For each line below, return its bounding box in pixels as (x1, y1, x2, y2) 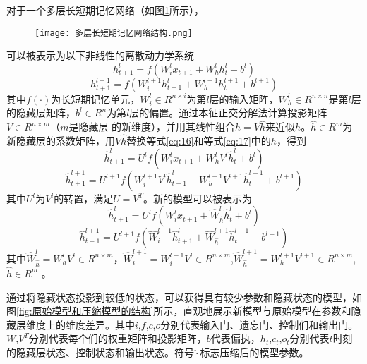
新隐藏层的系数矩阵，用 (6, 133, 115, 148)
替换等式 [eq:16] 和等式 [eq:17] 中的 (126, 133, 271, 148)
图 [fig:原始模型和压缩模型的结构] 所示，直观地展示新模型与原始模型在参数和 (6, 303, 351, 318)
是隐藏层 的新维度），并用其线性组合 (68, 119, 236, 134)
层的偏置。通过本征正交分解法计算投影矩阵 (129, 105, 327, 120)
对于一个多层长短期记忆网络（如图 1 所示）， (6, 3, 204, 17)
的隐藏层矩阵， (6, 105, 76, 120)
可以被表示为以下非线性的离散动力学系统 (6, 48, 194, 63)
